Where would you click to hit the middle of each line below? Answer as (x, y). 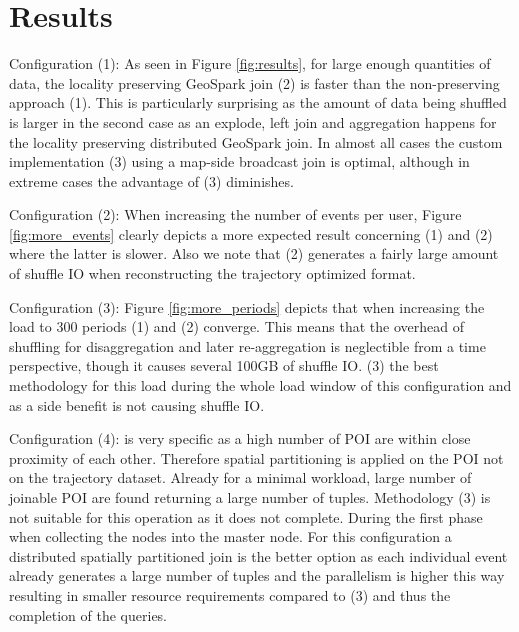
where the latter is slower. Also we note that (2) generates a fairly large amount (254, 253)
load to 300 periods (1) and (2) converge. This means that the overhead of (236, 326)
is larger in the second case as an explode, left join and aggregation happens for (253, 121)
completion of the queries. (88, 614)
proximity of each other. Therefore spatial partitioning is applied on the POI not (256, 457)
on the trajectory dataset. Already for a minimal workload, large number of (240, 477)
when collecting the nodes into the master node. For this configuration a (230, 536)
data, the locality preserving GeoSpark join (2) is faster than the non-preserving (254, 82)
